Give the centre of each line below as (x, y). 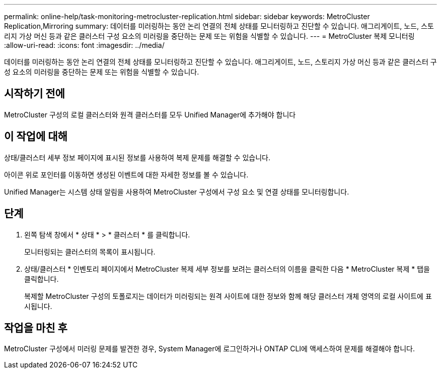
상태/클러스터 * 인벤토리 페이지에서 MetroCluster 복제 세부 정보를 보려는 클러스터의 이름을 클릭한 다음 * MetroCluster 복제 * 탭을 (227, 269)
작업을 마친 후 (36, 328)
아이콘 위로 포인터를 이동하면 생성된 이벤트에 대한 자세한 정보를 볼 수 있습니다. (126, 174)
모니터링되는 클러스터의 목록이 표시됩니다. (90, 252)
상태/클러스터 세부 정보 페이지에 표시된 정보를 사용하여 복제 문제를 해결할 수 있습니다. (137, 157)
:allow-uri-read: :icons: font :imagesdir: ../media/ (84, 45)
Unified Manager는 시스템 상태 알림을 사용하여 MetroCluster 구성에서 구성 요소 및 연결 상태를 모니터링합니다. (177, 192)
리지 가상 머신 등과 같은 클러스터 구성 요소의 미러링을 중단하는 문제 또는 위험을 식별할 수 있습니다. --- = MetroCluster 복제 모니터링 (209, 36)
